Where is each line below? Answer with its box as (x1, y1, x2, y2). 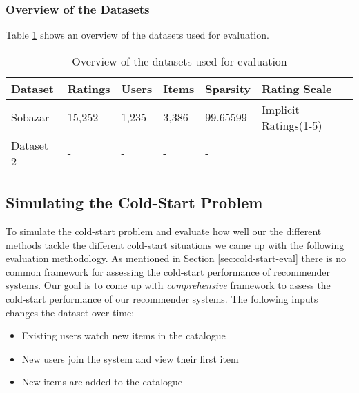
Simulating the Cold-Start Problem (6, 192, 263, 213)
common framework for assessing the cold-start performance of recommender (6, 264, 331, 279)
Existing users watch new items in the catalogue (21, 328, 226, 343)
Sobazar (11, 109, 50, 125)
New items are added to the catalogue (21, 374, 183, 389)
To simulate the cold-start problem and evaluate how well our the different (6, 224, 322, 239)
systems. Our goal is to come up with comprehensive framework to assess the (6, 278, 331, 292)
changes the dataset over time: (6, 305, 135, 319)
